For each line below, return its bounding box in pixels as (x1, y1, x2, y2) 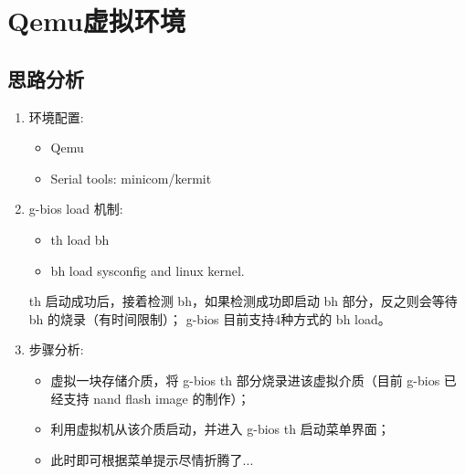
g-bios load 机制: (28, 199, 123, 218)
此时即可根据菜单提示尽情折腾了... (50, 449, 254, 469)
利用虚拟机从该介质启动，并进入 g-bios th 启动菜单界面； (50, 419, 390, 438)
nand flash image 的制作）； (93, 388, 250, 407)
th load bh (50, 229, 110, 248)
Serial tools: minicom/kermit (50, 168, 212, 187)
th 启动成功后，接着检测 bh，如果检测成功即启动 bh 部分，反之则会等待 (28, 291, 458, 311)
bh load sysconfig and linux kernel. (50, 260, 245, 280)
